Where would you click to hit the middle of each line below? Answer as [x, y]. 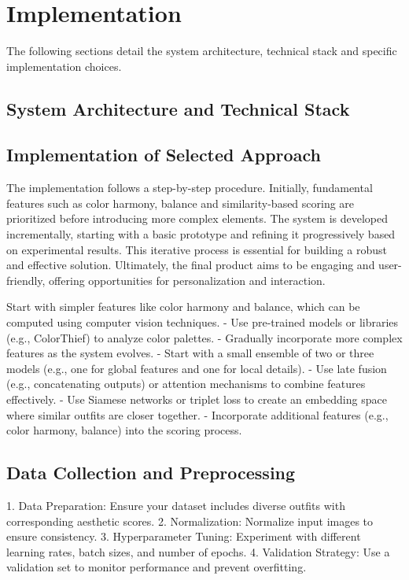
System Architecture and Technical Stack [178, 108]
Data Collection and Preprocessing [151, 473]
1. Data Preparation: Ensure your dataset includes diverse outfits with [176, 505]
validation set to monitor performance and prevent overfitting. [157, 567]
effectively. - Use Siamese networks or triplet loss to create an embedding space [197, 399]
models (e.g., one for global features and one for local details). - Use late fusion [197, 368]
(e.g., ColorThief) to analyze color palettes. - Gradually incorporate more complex [204, 337]
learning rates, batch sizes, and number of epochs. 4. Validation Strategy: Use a [198, 551]
